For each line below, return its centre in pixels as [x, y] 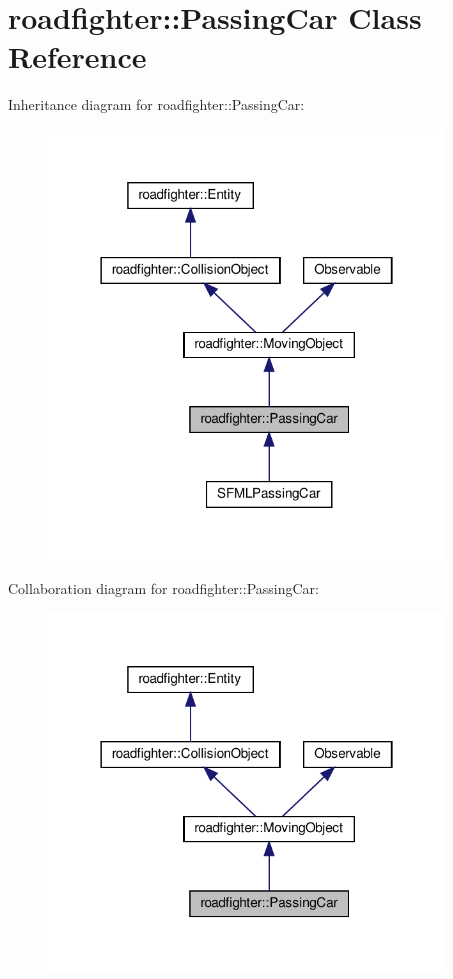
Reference [77, 56]
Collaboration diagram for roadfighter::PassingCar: [163, 588]
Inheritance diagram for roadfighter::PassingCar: [156, 104]
